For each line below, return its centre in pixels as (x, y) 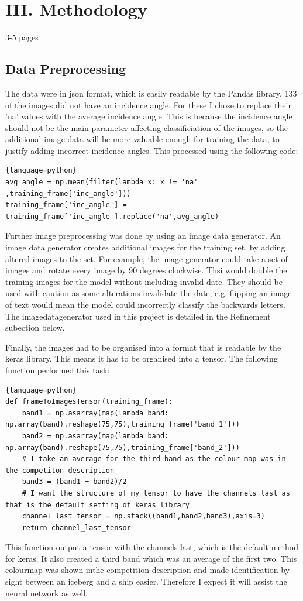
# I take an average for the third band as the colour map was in (154, 459)
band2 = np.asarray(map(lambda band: (95, 436)
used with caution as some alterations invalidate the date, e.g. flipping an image (149, 293)
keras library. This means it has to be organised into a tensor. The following (142, 358)
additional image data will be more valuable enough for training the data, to (142, 139)
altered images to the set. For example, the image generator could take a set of (147, 258)
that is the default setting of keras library (97, 505)
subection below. (35, 327)
